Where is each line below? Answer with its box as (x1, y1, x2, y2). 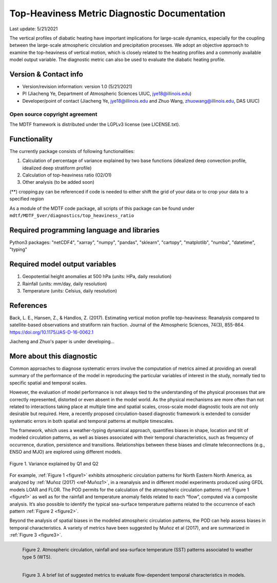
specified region (9, 196, 44, 202)
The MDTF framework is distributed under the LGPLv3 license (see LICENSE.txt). (9, 121, 181, 127)
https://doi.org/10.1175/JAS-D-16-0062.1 (9, 329, 94, 335)
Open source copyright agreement (9, 110, 97, 118)
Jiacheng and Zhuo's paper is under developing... (9, 339, 115, 345)
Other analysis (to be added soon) (22, 179, 95, 185)
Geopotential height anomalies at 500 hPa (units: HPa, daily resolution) (22, 274, 172, 280)
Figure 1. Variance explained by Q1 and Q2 (9, 460, 99, 467)
